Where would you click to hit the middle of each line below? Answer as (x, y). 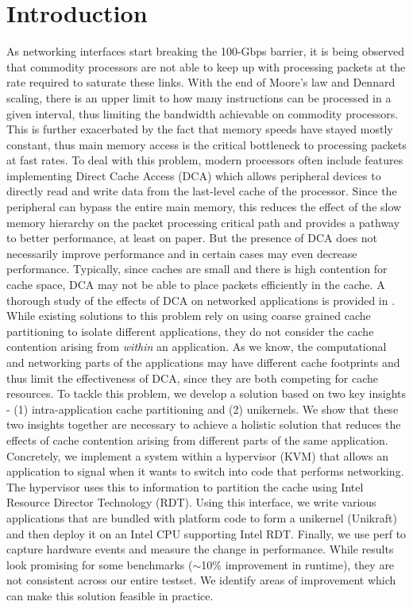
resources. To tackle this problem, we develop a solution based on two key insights (206, 393)
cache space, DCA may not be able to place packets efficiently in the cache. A (196, 285)
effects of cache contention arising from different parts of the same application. (197, 439)
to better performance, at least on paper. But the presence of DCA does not (192, 238)
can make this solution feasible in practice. (110, 595)
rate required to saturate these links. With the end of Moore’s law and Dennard (201, 82)
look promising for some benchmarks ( (100, 564)
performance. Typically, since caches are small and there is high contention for (197, 269)
